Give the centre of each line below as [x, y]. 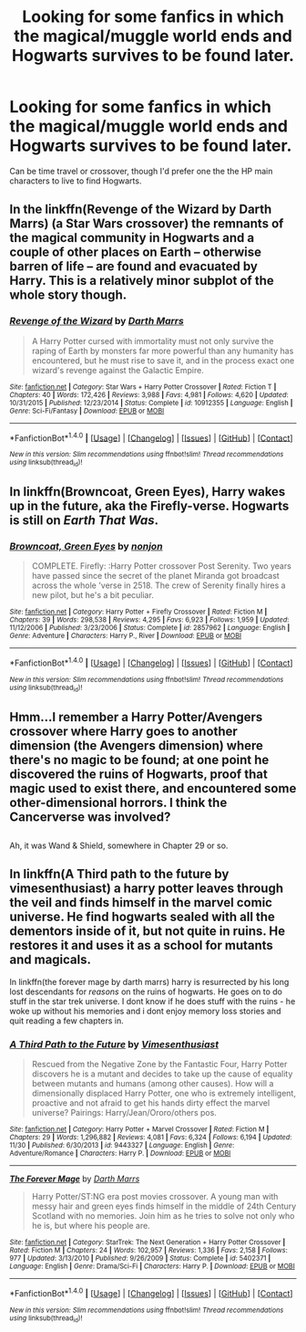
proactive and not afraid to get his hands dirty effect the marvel [151, 1103]
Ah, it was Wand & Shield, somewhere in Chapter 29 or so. [119, 845]
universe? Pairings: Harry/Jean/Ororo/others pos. [124, 1113]
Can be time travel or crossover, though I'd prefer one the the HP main [141, 171]
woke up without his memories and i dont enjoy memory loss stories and [145, 1011]
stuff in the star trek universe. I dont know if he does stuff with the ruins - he [153, 1001]
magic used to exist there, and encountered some [153, 788]
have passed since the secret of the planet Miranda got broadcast [155, 576]
